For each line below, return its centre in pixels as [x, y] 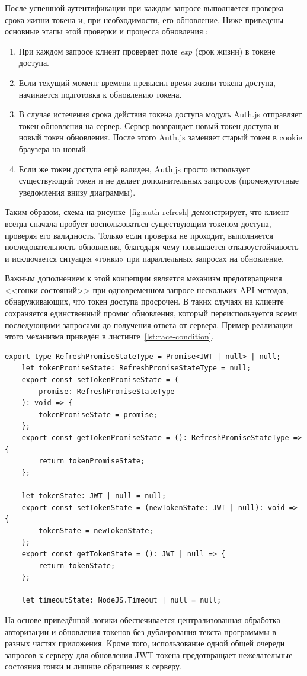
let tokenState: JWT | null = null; [94, 496]
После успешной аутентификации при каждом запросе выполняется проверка [144, 8]
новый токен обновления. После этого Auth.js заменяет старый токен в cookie [160, 137]
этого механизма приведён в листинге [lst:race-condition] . [109, 336]
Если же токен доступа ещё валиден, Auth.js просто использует [134, 169]
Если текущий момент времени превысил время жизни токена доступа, [147, 82]
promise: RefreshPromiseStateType [107, 391]
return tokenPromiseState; [92, 461]
